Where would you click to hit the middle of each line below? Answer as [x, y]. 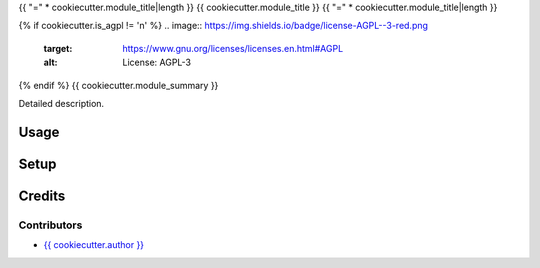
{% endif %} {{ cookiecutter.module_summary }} [118, 85]
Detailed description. [61, 103]
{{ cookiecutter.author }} [94, 245]
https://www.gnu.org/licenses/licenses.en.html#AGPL [233, 48]
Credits [42, 195]
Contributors [50, 225]
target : [58, 48]
